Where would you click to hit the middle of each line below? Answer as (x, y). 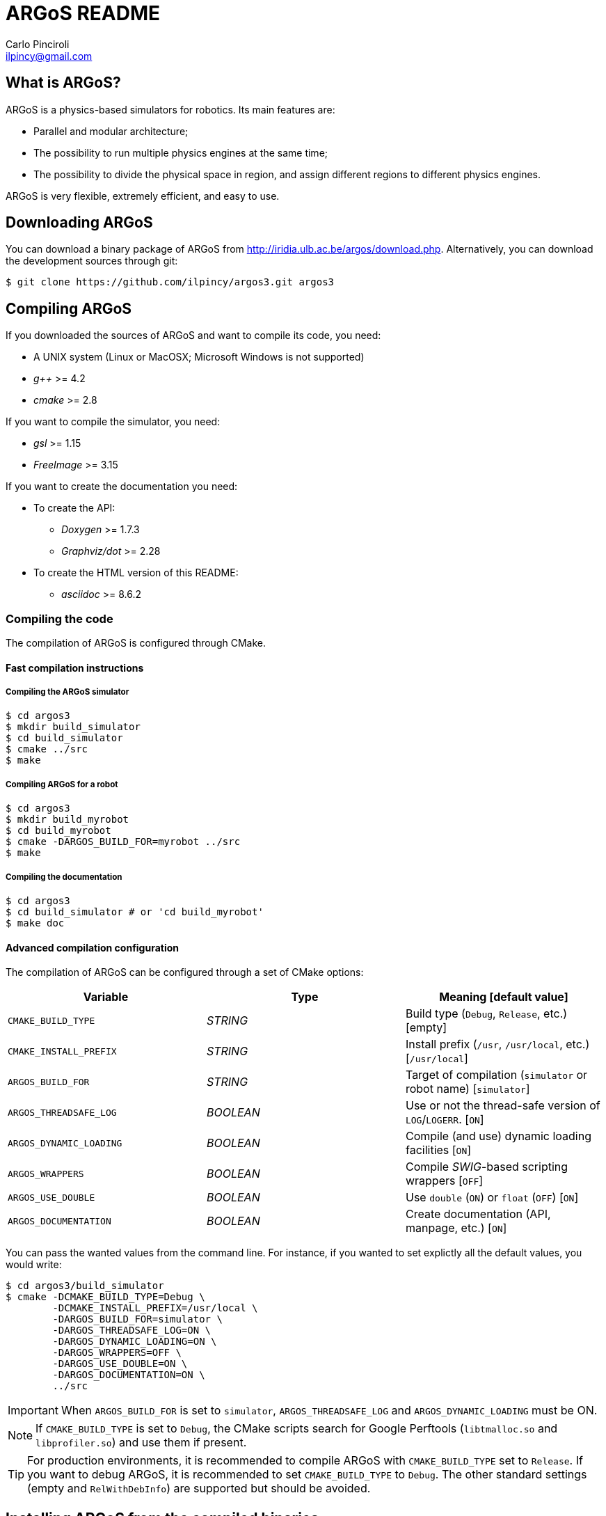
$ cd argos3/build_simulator (85, 1286)
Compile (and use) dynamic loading (498, 1136)
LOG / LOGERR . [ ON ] (445, 1120)
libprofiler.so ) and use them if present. (141, 1443)
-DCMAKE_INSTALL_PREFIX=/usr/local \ (155, 1308)
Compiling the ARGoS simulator (67, 692)
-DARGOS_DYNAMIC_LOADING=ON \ (135, 1342)
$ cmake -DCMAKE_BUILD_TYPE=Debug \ (105, 1297)
